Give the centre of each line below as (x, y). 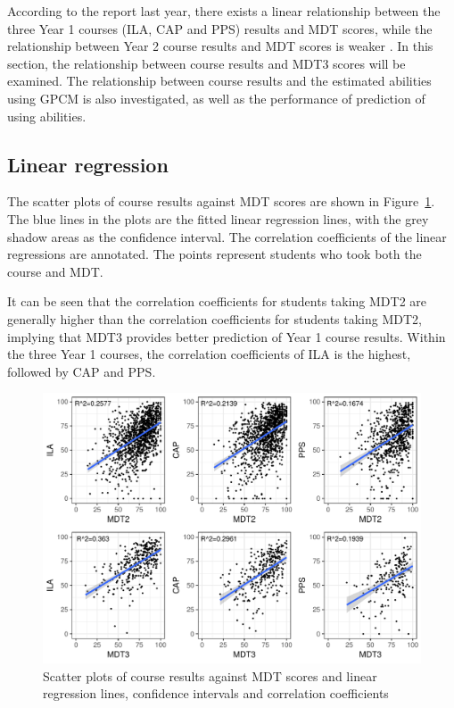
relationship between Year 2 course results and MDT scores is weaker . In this (220, 46)
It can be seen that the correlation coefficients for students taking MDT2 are (217, 301)
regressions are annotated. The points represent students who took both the (215, 254)
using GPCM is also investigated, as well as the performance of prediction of (216, 98)
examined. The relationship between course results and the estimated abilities (219, 81)
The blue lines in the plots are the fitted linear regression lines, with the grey (218, 218)
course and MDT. (55, 271)
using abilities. (47, 116)
